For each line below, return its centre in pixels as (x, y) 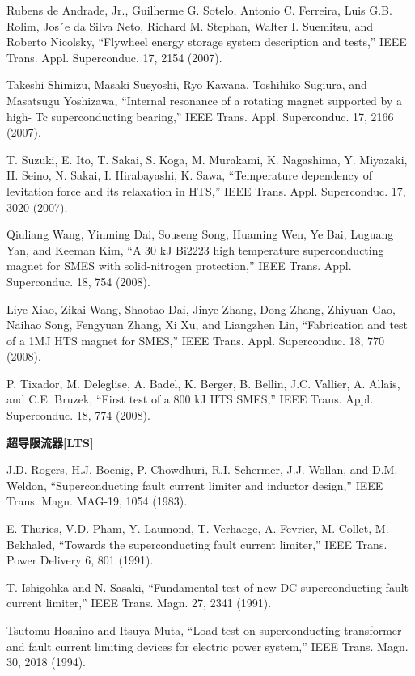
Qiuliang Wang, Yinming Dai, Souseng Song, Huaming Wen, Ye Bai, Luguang (200, 234)
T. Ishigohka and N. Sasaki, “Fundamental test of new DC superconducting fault (207, 587)
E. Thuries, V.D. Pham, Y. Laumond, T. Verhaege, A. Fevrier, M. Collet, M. (198, 528)
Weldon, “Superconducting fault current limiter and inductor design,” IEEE (195, 485)
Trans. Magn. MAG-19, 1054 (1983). (97, 501)
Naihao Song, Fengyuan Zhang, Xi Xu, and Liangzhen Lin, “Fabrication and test (207, 325)
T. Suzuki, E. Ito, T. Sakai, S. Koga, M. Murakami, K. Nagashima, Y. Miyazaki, (207, 159)
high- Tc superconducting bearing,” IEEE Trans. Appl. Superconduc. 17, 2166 (200, 116)
